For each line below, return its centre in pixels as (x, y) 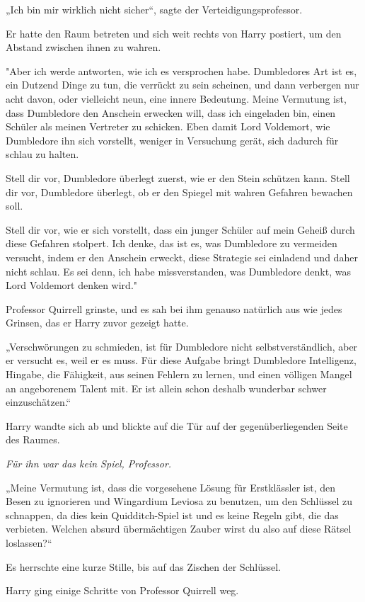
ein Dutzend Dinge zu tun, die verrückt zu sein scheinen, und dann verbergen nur (182, 85)
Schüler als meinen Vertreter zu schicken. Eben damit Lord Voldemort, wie (168, 126)
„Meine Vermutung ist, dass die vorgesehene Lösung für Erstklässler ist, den (170, 487)
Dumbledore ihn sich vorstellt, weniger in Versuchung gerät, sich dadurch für (172, 140)
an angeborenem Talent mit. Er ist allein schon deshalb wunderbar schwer (166, 388)
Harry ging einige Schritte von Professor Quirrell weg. (122, 590)
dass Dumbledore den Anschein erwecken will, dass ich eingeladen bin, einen (171, 112)
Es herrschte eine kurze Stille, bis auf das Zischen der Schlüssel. (143, 566)
